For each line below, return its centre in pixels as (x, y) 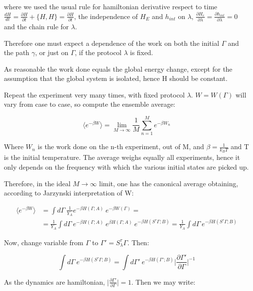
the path (17, 52)
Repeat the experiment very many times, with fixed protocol (94, 94)
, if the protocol (98, 52)
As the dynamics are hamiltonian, (55, 281)
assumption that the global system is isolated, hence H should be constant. (116, 78)
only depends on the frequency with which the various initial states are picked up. (126, 167)
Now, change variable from (44, 242)
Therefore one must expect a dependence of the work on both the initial (112, 43)
